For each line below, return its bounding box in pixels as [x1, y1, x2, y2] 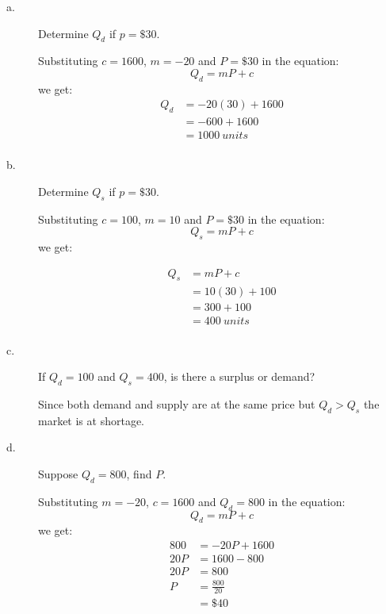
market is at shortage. [38, 412, 144, 428]
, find [126, 466, 152, 482]
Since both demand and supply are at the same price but [38, 396, 315, 413]
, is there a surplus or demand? [163, 368, 315, 385]
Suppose [38, 466, 78, 482]
